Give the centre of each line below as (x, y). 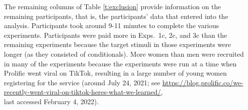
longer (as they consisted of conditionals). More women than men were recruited (124, 54)
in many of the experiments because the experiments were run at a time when (120, 63)
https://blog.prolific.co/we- (203, 82)
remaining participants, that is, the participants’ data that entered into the (116, 16)
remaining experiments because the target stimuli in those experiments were (118, 44)
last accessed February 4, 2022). (51, 101)
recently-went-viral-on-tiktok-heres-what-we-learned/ (83, 92)
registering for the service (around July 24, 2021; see (82, 82)
